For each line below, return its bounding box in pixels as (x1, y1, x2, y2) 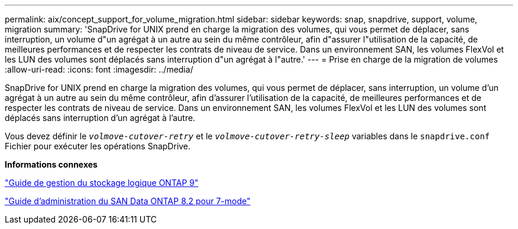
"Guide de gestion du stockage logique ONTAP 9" (5, 178, 199, 188)
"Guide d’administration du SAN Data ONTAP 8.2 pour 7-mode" (5, 196, 251, 206)
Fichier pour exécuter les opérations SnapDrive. (5, 141, 191, 151)
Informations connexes (5, 159, 98, 169)
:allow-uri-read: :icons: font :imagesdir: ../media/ (5, 64, 193, 74)
